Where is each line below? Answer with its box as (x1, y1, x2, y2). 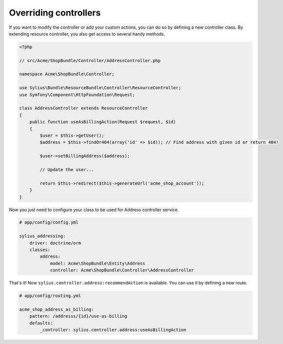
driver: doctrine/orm (29, 240, 81, 246)
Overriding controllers (9, 7, 101, 18)
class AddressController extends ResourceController (19, 105, 148, 111)
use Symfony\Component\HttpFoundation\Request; (19, 92, 135, 97)
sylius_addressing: (19, 233, 66, 239)
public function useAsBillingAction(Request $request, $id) (29, 119, 176, 125)
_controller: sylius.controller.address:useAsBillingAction (39, 327, 187, 333)
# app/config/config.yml (19, 220, 79, 225)
